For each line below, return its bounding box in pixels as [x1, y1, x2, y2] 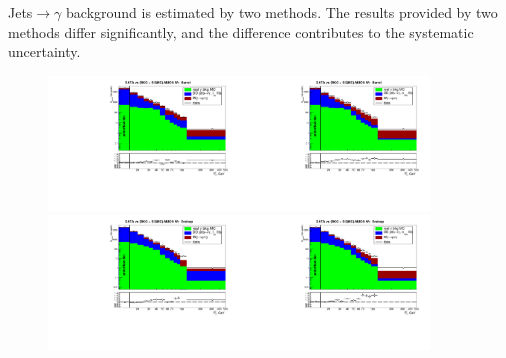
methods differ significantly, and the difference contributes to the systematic [8, 21, 474, 42]
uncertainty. [8, 41, 81, 62]
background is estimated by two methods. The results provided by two [66, 2, 498, 22]
